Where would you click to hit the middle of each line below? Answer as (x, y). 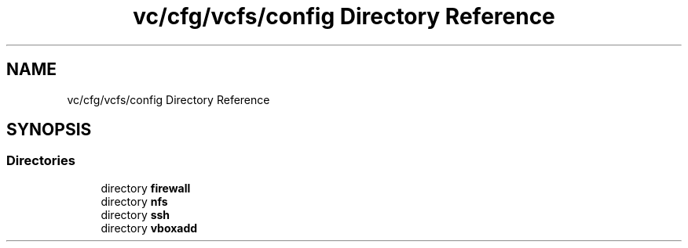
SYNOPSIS (49, 130)
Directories (41, 161)
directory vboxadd (149, 228)
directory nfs (134, 201)
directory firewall (146, 188)
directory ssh (135, 214)
